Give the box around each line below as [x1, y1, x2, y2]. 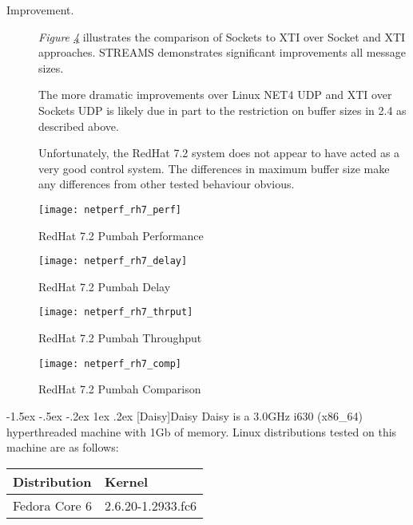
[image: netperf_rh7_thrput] [38, 306, 193, 318]
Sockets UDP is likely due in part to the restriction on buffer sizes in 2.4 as [38, 101, 407, 118]
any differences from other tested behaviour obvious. [38, 176, 295, 192]
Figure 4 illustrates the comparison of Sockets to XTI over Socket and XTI [38, 28, 406, 45]
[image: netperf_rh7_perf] [38, 203, 181, 215]
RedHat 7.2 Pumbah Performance [38, 227, 204, 243]
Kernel [104, 472, 149, 491]
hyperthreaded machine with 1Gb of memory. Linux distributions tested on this [6, 423, 397, 440]
